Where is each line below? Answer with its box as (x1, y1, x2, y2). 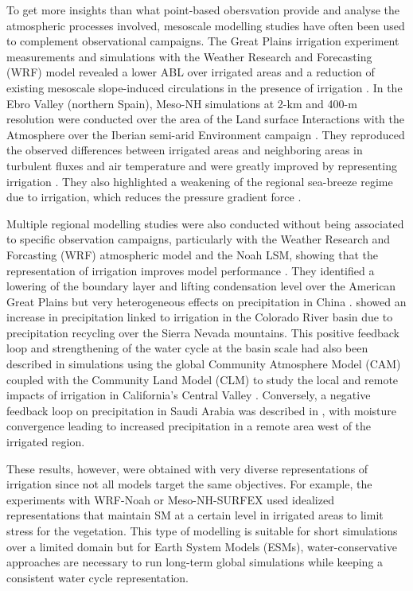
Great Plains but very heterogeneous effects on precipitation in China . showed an (6, 293, 407, 309)
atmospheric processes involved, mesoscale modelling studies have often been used (6, 17, 405, 33)
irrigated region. (6, 434, 85, 450)
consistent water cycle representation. (6, 569, 189, 585)
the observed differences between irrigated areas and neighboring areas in (6, 142, 363, 158)
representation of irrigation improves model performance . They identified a (6, 262, 375, 278)
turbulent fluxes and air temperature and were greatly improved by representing (6, 157, 397, 173)
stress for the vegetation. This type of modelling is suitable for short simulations (6, 523, 398, 539)
